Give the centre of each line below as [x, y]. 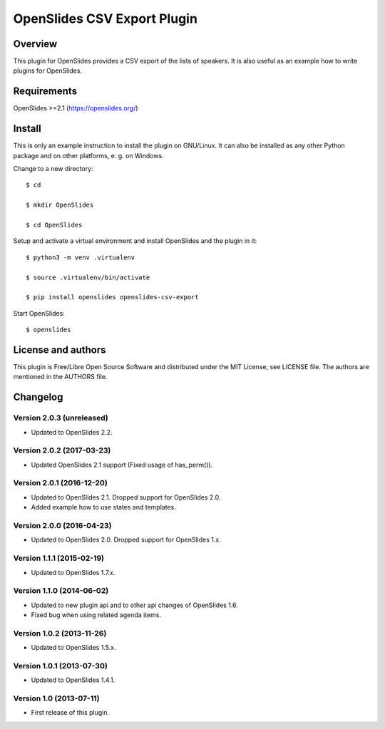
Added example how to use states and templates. [103, 507]
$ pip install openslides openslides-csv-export [112, 297]
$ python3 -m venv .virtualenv [81, 257]
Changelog [38, 397]
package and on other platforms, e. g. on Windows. [88, 155]
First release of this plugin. [70, 713]
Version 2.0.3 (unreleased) [61, 418]
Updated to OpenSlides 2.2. [72, 432]
